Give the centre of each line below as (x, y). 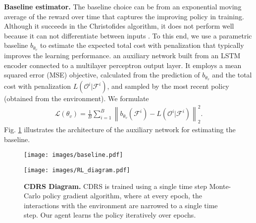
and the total (232, 75)
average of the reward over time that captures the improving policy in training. (124, 16)
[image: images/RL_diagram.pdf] (77, 170)
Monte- (220, 186)
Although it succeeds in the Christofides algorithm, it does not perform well (119, 26)
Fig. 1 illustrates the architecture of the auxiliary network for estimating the (120, 130)
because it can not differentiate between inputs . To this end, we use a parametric (128, 35)
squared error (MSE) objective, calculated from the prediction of (102, 75)
